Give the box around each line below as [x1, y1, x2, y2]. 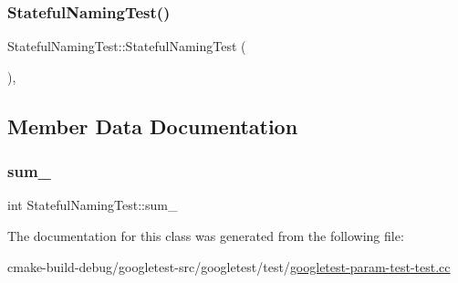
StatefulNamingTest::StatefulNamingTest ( [7, 37, 246, 56]
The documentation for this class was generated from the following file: [7, 226, 404, 245]
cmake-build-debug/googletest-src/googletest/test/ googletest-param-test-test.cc [7, 257, 451, 276]
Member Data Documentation [7, 111, 298, 140]
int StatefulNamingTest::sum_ [7, 195, 178, 215]
